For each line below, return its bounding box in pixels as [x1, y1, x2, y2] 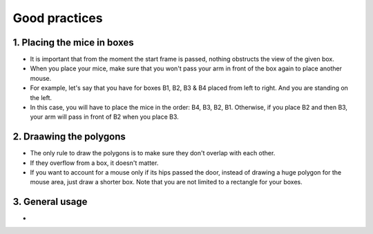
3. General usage [12, 196, 88, 208]
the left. [30, 93, 52, 101]
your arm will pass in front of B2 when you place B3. [30, 113, 179, 121]
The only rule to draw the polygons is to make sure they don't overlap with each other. [30, 149, 276, 157]
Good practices [12, 10, 103, 26]
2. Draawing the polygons [12, 131, 126, 143]
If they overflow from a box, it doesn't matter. [30, 159, 159, 167]
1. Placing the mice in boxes [12, 37, 134, 48]
